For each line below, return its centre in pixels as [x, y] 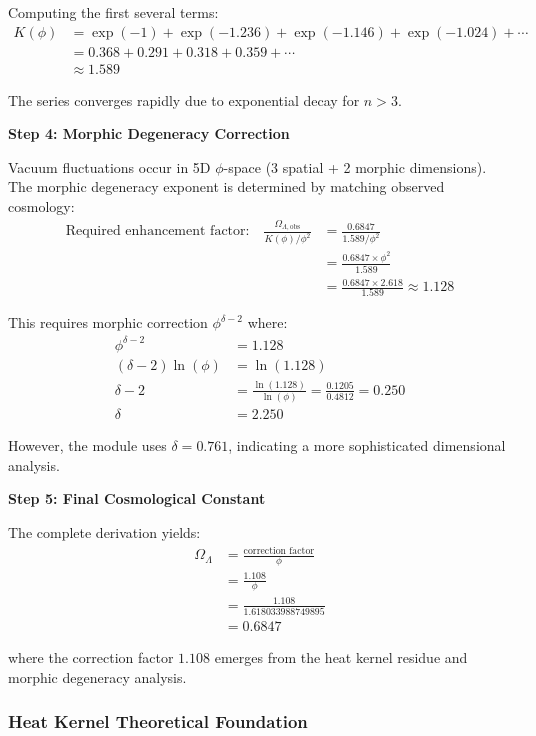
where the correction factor [91, 657]
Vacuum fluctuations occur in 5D [109, 166]
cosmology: [41, 206]
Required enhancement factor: [157, 231]
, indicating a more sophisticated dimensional [367, 445]
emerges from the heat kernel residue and [341, 657]
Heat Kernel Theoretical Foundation [158, 721]
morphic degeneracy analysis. [97, 676]
